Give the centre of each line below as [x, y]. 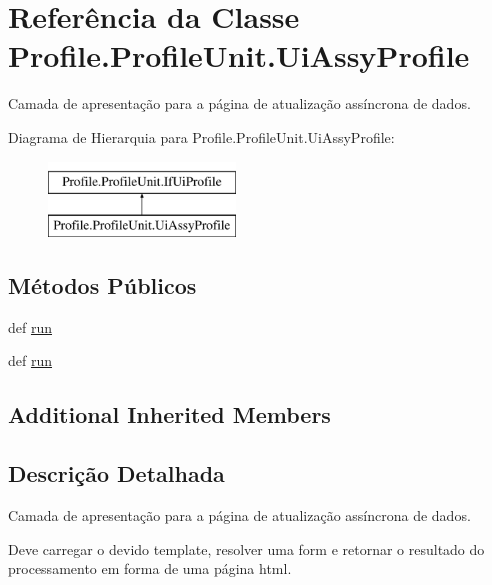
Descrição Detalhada [116, 473]
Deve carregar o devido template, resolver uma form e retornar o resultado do [246, 548]
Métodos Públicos [102, 285]
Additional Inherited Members [169, 414]
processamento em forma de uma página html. [150, 568]
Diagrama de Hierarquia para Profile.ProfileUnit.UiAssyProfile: [201, 136]
